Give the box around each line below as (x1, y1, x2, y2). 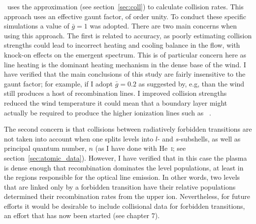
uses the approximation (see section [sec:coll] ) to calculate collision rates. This (7, 1, 244, 11)
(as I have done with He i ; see (95, 143, 186, 153)
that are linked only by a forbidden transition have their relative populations (4, 181, 236, 192)
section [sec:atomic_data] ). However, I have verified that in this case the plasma (4, 152, 247, 163)
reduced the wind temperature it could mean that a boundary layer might (4, 97, 227, 108)
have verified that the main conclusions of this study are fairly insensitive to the (4, 69, 246, 79)
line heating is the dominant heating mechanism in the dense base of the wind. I (4, 59, 246, 69)
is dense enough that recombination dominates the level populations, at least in (4, 162, 244, 172)
